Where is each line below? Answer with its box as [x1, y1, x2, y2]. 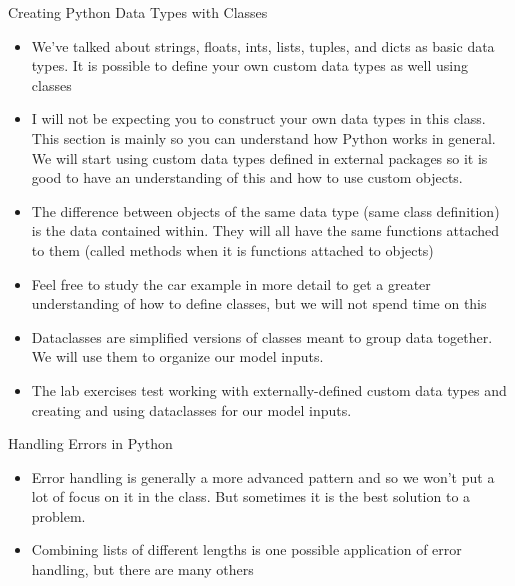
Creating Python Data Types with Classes [8, 2, 268, 22]
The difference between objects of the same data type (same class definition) [31, 200, 500, 221]
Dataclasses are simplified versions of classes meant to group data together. [31, 326, 493, 347]
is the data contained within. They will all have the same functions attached [31, 220, 500, 241]
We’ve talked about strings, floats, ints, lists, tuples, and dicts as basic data [31, 35, 495, 56]
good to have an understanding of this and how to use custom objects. [31, 167, 463, 188]
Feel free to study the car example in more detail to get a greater [31, 273, 431, 294]
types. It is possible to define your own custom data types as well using [31, 55, 468, 76]
